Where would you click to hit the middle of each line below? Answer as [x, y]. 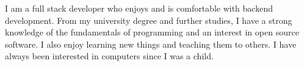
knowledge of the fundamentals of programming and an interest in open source [152, 32]
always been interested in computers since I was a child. [109, 56]
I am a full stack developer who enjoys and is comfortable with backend [139, 8]
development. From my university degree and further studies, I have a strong [149, 20]
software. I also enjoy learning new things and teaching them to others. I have [151, 44]
